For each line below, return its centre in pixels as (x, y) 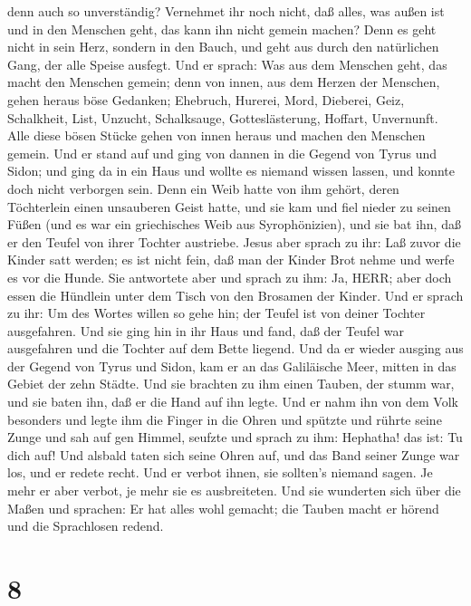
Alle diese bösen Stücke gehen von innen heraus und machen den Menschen (216, 135)
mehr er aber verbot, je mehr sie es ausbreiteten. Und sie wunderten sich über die (234, 491)
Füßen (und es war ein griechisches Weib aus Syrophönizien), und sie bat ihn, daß (234, 224)
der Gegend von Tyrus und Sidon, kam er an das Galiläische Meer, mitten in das (232, 366)
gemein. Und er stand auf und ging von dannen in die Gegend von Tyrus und (222, 153)
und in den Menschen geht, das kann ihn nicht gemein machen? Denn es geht (222, 29)
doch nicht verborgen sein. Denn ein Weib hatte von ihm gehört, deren (203, 188)
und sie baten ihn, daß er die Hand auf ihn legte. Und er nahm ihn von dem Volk (233, 402)
